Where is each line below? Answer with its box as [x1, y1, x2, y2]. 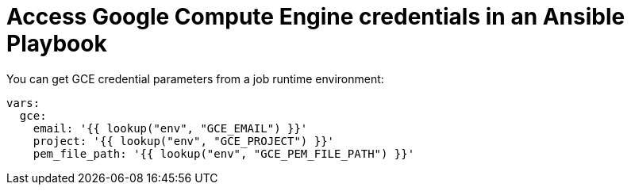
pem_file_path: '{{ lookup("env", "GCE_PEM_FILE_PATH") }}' [33, 147, 415, 160]
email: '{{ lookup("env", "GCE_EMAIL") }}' [33, 121, 308, 135]
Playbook [6, 30, 107, 57]
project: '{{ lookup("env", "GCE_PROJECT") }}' [33, 134, 335, 147]
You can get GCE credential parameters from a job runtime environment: [6, 71, 384, 86]
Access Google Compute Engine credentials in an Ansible [6, 3, 625, 30]
